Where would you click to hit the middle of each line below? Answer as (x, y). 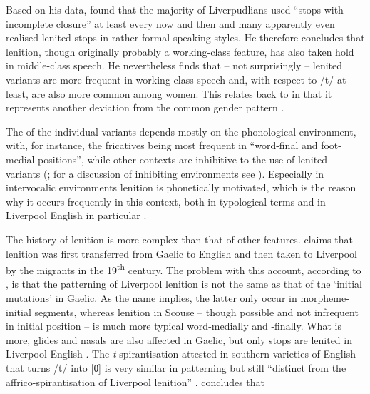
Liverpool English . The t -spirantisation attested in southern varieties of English (181, 354)
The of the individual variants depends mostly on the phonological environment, (181, 131)
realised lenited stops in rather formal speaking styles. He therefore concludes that (185, 37)
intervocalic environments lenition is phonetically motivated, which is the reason (181, 187)
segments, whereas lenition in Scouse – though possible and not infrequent (196, 312)
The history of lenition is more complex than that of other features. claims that (179, 239)
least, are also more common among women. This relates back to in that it (169, 93)
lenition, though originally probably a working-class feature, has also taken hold (180, 51)
